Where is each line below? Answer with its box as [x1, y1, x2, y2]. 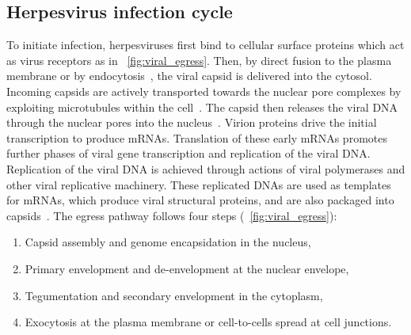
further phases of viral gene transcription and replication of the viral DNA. [6, 145, 371, 162]
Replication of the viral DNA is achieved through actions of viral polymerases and [6, 160, 405, 177]
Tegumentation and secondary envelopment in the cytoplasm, [25, 287, 323, 303]
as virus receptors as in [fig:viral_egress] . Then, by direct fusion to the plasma [6, 51, 392, 68]
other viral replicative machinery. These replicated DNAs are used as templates [6, 176, 391, 192]
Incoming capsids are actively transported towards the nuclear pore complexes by [6, 82, 401, 99]
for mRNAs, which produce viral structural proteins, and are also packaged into [6, 192, 394, 208]
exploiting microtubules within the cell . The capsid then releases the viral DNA [6, 98, 398, 115]
